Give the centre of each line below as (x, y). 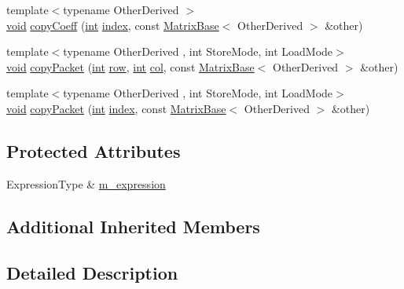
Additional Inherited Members (133, 226)
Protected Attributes (94, 150)
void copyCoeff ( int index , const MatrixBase (113, 25)
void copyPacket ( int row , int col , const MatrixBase (130, 66)
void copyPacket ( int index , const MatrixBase (116, 108)
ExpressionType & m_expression (86, 183)
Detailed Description (92, 272)
